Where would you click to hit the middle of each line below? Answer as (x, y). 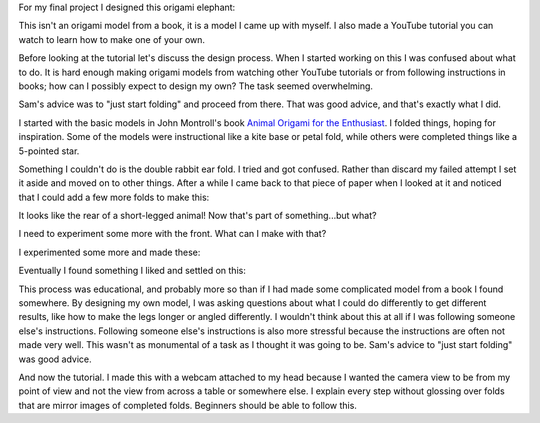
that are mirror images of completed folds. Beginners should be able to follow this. (187, 405)
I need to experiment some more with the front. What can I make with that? (172, 234)
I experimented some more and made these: (109, 252)
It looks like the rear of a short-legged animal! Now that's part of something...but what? (197, 216)
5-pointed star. (49, 151)
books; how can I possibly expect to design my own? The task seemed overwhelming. (196, 86)
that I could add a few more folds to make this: (114, 197)
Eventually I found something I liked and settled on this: (132, 271)
